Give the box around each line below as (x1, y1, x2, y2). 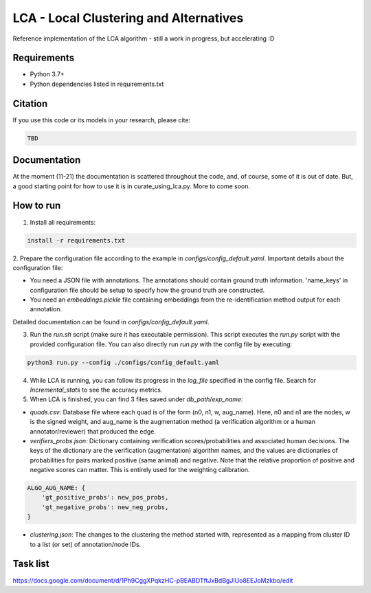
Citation (12, 98, 48, 109)
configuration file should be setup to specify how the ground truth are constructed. (30, 286, 265, 294)
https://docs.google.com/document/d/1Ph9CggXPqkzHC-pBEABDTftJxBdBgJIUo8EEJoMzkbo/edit (12, 576, 293, 584)
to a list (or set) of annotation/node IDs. (30, 540, 142, 548)
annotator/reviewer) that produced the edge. (30, 427, 157, 436)
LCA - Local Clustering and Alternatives (12, 10, 244, 25)
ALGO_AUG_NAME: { (27, 484, 86, 492)
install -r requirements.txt (27, 236, 126, 244)
